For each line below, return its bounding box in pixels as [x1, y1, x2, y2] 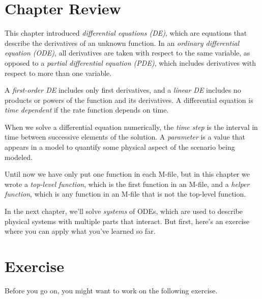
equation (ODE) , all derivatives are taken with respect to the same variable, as [5, 47, 250, 58]
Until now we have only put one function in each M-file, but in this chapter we [5, 169, 250, 179]
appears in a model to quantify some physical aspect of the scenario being [5, 142, 235, 152]
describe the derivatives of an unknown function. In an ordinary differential [5, 37, 240, 48]
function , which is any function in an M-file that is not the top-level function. [5, 188, 246, 199]
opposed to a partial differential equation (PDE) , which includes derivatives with [5, 57, 256, 68]
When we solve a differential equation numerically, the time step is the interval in [5, 121, 258, 132]
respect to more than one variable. [5, 67, 112, 78]
